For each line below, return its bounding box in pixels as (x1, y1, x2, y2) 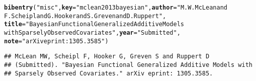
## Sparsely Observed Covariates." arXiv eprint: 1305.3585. (4, 69, 213, 77)
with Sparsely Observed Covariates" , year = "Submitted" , (4, 29, 181, 36)
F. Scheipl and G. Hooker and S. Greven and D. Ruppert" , (4, 12, 166, 20)
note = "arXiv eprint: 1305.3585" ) (4, 37, 109, 45)
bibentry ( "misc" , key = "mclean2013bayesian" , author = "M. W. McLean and (4, 4, 227, 11)
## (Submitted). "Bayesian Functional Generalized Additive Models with (4, 61, 252, 68)
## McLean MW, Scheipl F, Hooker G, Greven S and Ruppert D (4, 53, 210, 60)
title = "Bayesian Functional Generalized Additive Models (4, 21, 184, 28)
